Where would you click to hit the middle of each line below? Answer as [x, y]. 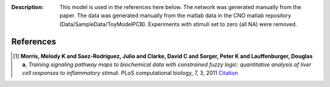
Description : [28, 7]
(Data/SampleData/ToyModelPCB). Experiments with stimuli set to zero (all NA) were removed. [178, 24]
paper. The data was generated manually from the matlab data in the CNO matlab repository [175, 16]
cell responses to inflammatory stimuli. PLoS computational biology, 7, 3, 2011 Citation [130, 73]
